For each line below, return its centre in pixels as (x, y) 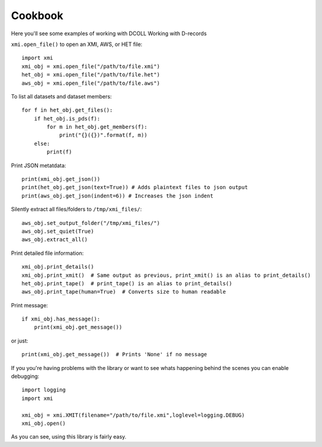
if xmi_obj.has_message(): (61, 319)
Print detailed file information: (47, 253)
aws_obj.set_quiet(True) (58, 231)
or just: (20, 341)
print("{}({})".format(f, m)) (103, 135)
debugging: (25, 377)
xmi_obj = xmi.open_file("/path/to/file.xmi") (91, 66)
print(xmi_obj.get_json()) (61, 179)
